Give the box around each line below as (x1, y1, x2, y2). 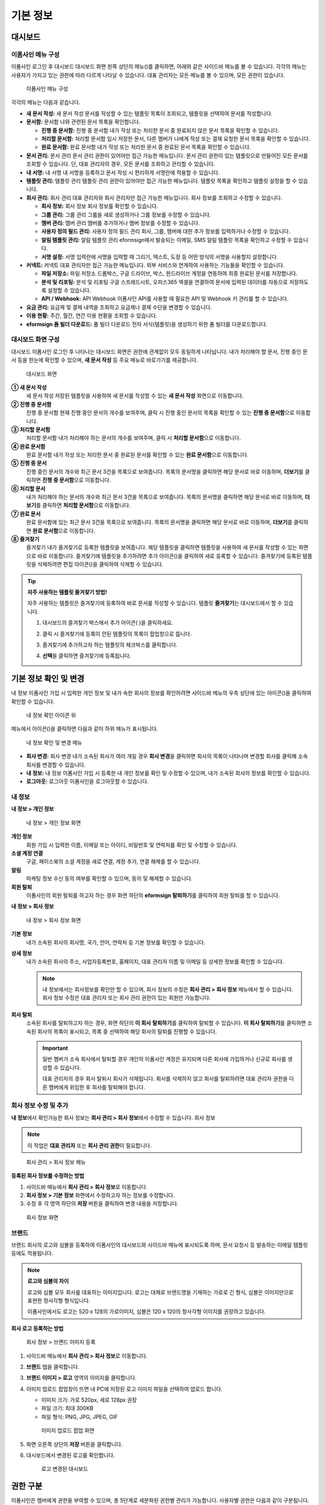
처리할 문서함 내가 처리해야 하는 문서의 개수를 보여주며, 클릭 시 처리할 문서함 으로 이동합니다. (26, 434, 241, 442)
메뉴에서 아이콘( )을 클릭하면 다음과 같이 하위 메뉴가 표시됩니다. (11, 725, 158, 733)
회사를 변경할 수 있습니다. (26, 761, 86, 768)
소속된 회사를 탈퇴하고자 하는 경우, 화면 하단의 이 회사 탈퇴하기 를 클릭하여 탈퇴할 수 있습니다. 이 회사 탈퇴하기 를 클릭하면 (26, 1019, 306, 1026)
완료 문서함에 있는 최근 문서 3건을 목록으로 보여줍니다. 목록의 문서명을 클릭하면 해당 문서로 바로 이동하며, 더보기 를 (26, 518, 292, 526)
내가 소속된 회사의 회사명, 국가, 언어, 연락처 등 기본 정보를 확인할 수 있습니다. (26, 939, 206, 946)
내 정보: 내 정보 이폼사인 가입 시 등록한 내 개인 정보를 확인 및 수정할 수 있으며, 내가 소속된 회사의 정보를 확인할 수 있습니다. (26, 769, 311, 777)
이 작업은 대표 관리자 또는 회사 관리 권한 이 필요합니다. (27, 1141, 152, 1149)
